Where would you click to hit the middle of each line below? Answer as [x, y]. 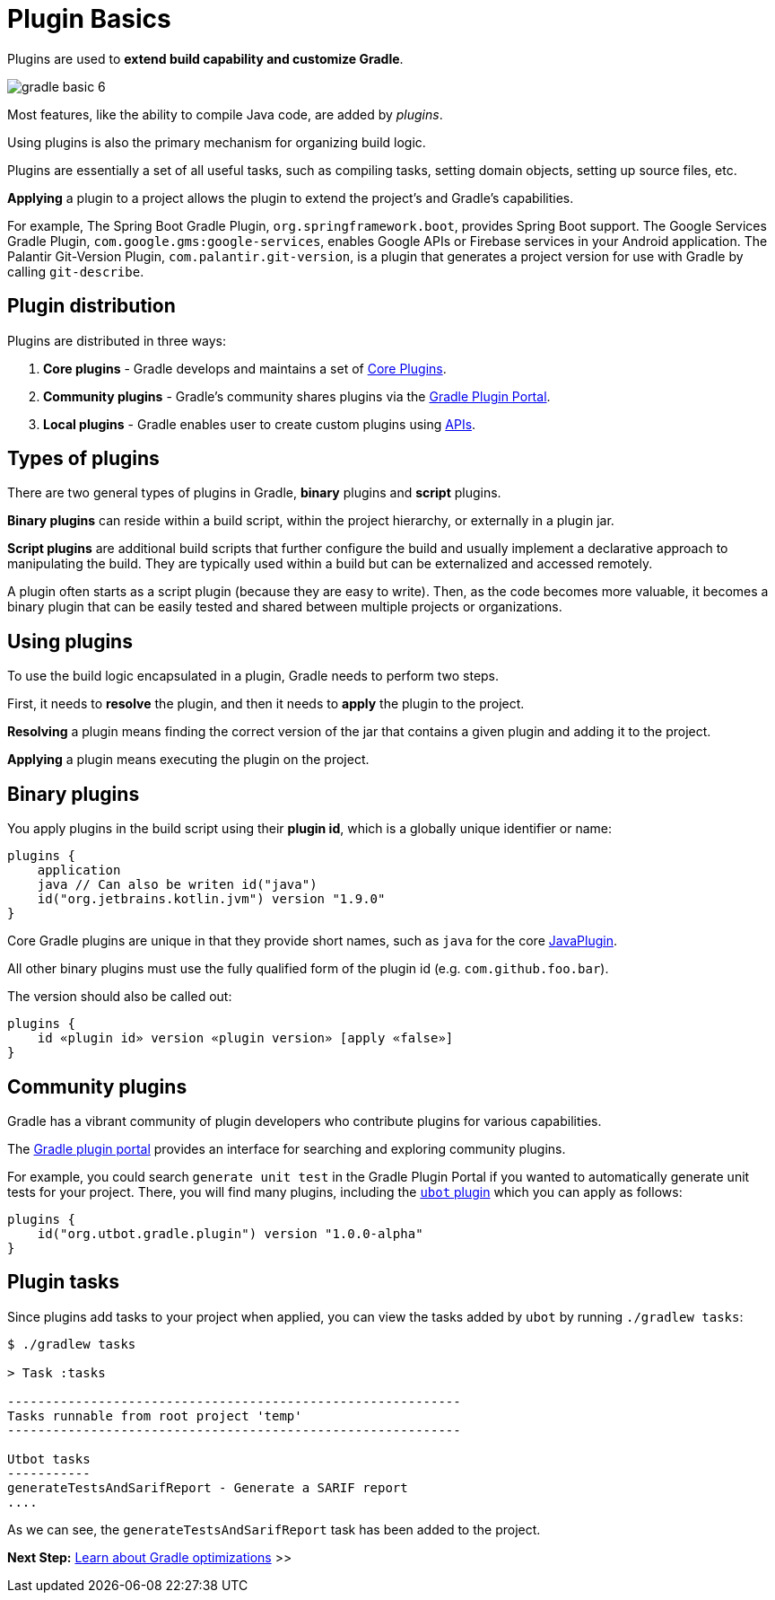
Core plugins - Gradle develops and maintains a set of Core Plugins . [245, 368]
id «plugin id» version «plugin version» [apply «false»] [245, 1038]
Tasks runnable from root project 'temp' [155, 1415]
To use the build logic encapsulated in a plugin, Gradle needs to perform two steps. [253, 676]
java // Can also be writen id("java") [177, 885]
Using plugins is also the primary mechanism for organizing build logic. [217, 142]
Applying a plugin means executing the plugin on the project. [188, 760]
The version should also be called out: [120, 997]
